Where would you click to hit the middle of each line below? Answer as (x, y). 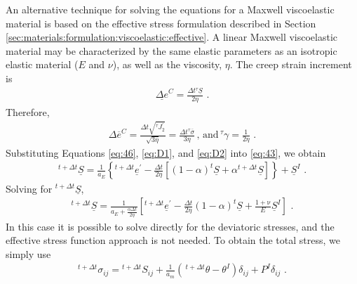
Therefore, (28, 111)
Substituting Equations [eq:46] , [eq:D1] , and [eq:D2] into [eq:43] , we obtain (166, 152)
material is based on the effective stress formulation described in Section (161, 23)
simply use (28, 253)
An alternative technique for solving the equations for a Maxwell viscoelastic (170, 9)
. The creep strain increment (291, 64)
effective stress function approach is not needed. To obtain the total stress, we (173, 240)
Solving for (29, 188)
